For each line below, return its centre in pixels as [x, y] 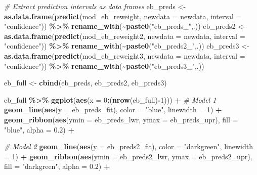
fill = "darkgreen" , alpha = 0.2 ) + [57, 166]
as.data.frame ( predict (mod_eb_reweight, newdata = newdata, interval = [123, 16]
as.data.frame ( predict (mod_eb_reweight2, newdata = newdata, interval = [125, 36]
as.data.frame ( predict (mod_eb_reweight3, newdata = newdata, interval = [125, 55]
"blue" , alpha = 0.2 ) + [39, 129]
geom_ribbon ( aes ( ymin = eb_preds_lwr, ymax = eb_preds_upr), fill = [121, 119]
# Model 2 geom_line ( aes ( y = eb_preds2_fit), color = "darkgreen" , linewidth [128, 146]
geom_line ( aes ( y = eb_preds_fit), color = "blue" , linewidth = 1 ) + [113, 110]
